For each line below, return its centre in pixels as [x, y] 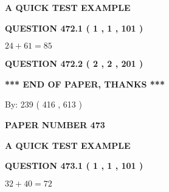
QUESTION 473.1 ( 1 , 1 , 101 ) [74, 166]
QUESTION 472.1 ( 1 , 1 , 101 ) [74, 28]
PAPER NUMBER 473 [55, 124]
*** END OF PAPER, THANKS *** [85, 84]
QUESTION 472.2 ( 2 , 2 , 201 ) [74, 63]
